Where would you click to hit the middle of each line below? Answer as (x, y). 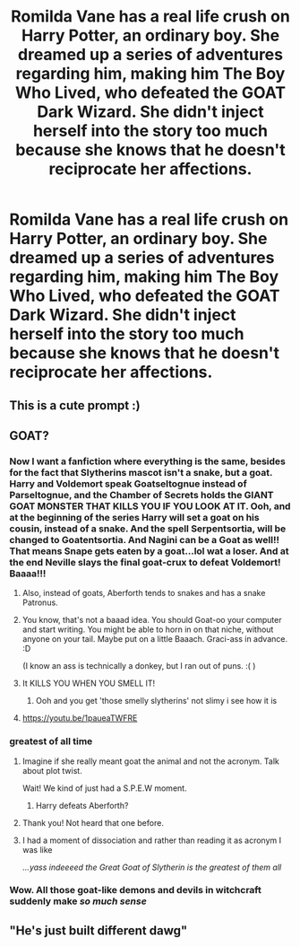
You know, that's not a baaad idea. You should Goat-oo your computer (152, 620)
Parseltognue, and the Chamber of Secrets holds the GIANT (142, 495)
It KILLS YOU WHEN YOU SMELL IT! (89, 683)
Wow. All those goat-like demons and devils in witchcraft (135, 890)
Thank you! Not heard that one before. (93, 822)
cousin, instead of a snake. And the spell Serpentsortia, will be (148, 529)
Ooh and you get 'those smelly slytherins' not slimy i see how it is (156, 701)
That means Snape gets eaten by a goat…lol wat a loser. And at (149, 551)
